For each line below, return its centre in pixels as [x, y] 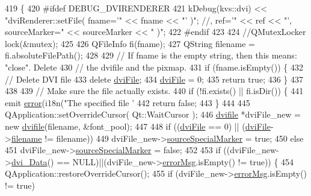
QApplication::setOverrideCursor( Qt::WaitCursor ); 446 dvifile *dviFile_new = [153, 114]
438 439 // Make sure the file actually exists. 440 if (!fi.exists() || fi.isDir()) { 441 [154, 91]
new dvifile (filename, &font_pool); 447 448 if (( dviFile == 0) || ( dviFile [138, 126]
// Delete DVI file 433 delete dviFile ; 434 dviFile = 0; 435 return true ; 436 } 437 [154, 79]
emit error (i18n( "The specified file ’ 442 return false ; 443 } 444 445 [128, 102]
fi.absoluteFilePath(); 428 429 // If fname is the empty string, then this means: [151, 55]
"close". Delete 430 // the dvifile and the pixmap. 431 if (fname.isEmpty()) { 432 [154, 67]
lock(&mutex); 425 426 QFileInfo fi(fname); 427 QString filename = [130, 43]
